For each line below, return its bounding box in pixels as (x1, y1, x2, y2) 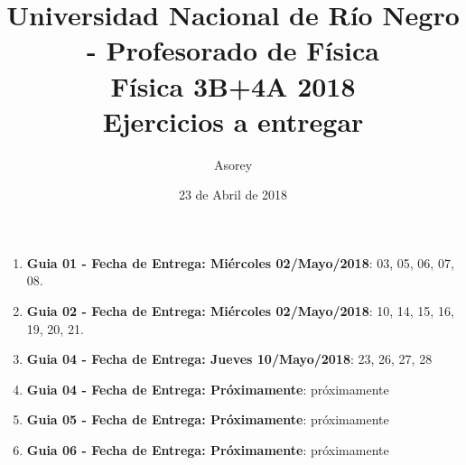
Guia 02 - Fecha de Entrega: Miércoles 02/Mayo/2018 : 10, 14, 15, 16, (26, 302, 454, 321)
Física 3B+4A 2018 (110, 67, 356, 104)
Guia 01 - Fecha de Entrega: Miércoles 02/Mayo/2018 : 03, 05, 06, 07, (26, 253, 454, 272)
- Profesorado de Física (86, 32, 380, 69)
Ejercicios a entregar (102, 102, 364, 139)
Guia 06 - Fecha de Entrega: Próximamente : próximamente (26, 441, 389, 460)
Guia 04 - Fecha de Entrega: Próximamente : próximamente (26, 379, 389, 398)
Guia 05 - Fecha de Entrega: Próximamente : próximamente (26, 410, 389, 429)
